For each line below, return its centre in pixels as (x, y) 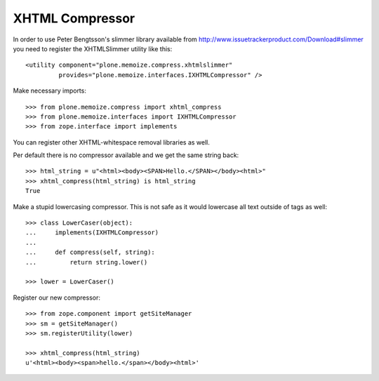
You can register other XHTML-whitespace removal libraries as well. (112, 142)
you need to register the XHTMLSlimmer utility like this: (93, 48)
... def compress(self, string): (91, 252)
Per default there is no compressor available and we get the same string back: (126, 155)
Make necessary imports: (50, 91)
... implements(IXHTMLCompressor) (92, 233)
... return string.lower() (87, 262)
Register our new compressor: (57, 298)
